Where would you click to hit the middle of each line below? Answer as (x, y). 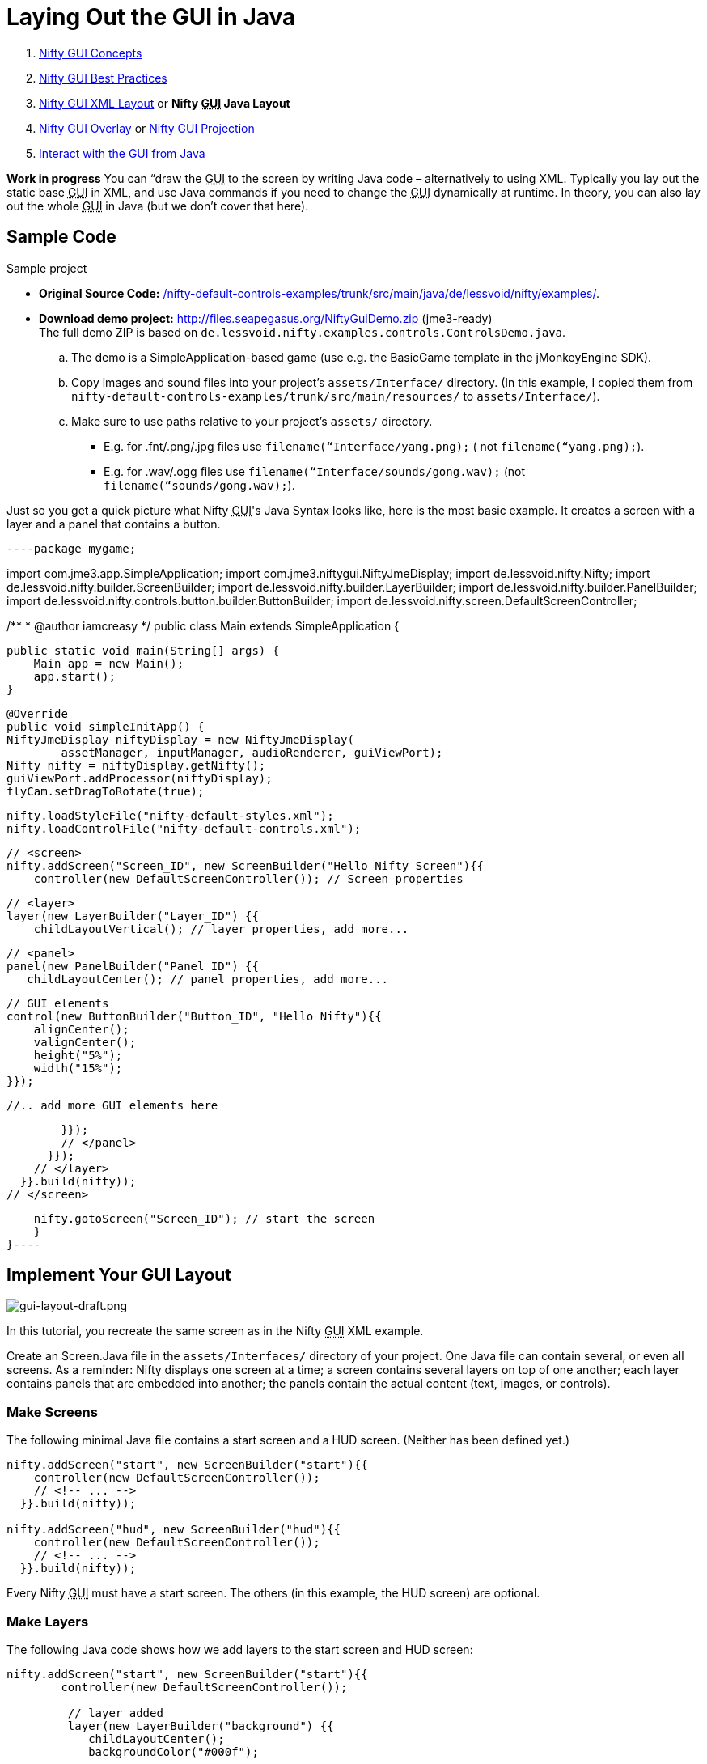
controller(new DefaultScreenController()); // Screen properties (248, 878)
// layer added (115, 1713)
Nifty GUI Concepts (91, 53)
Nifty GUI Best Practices (103, 78)
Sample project (47, 268)
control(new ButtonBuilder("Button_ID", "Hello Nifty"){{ (194, 1016)
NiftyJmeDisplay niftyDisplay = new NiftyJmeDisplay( (180, 739)
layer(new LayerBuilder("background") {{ (201, 1726)
